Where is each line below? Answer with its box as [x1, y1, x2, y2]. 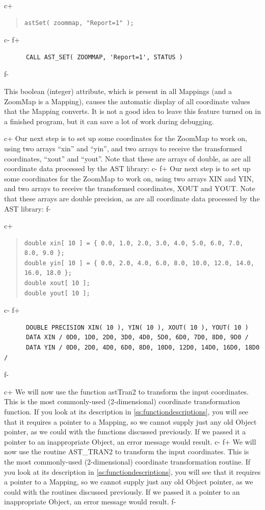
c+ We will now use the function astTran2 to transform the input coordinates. [4, 386, 249, 397]
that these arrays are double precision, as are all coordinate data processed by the [4, 193, 260, 203]
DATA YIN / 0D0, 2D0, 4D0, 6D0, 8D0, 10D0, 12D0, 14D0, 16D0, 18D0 [25, 344, 260, 352]
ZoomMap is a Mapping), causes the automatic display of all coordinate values [4, 96, 250, 106]
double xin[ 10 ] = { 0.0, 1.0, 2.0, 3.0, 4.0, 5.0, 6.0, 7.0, [24, 239, 244, 247]
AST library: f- [4, 203, 51, 214]
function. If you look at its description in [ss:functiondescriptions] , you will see [4, 406, 249, 416]
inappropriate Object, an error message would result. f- [4, 496, 176, 507]
